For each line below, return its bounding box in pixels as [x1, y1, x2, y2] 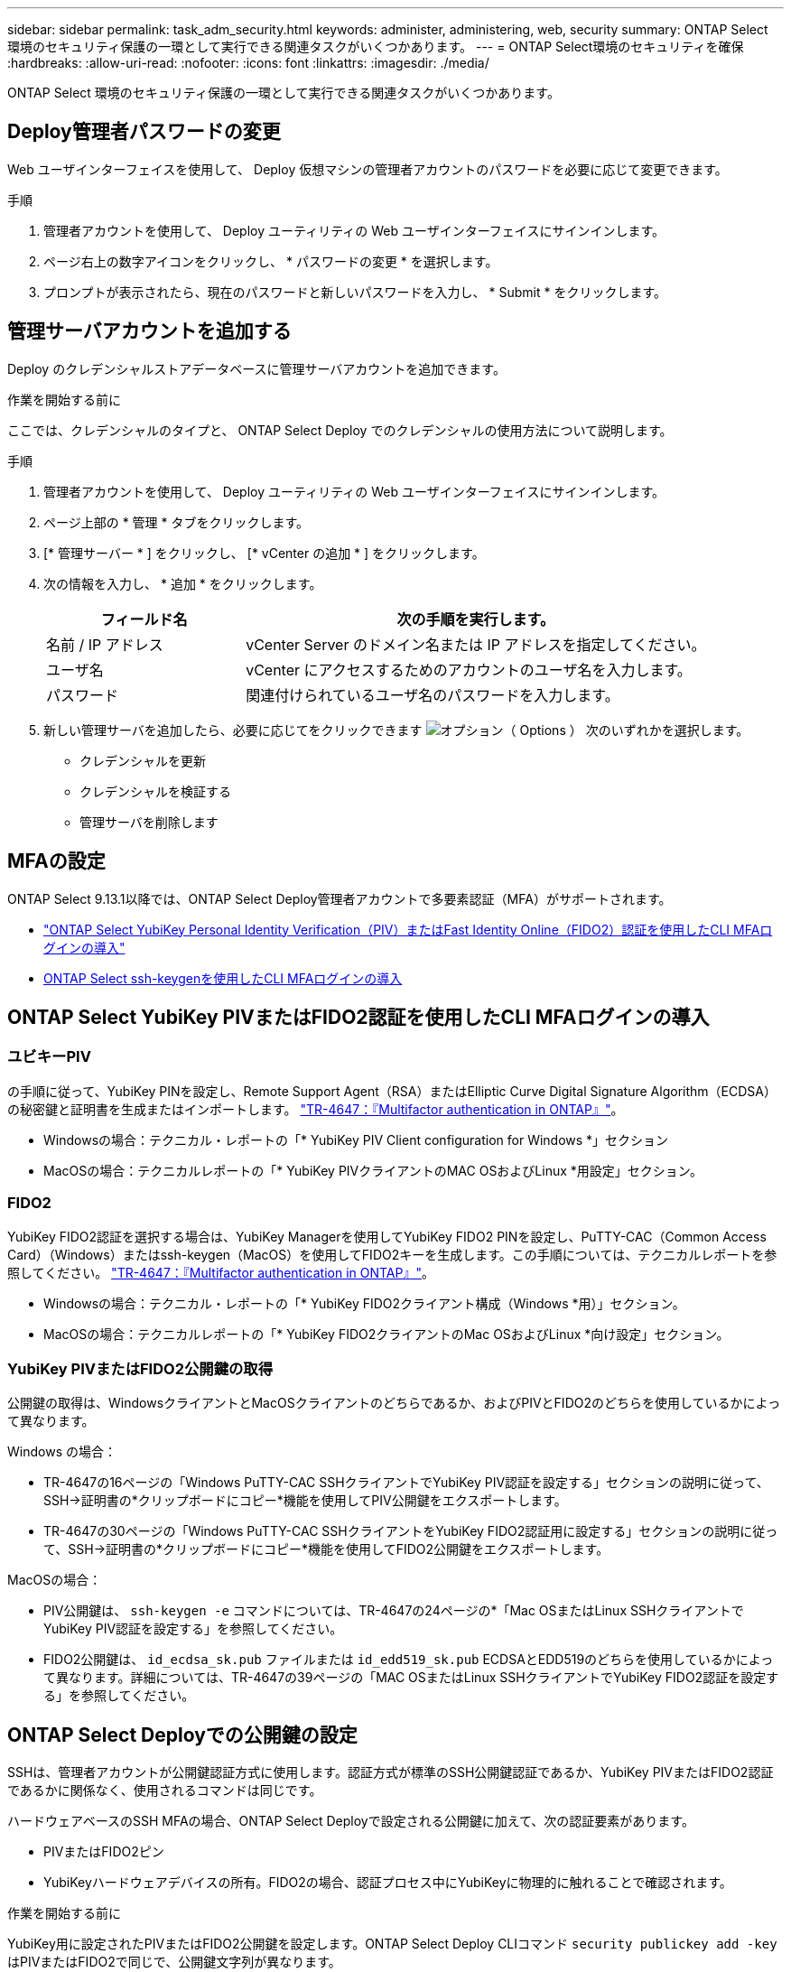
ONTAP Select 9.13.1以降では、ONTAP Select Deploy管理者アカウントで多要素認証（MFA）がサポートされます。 [7, 890, 672, 907]
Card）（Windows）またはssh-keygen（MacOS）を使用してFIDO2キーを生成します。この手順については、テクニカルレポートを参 [7, 1246, 777, 1262]
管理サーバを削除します [79, 814, 219, 830]
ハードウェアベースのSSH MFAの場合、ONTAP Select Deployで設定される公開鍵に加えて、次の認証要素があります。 [7, 1813, 694, 1829]
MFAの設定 [7, 850, 106, 873]
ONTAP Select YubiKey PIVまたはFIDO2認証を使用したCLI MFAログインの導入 [7, 1005, 710, 1028]
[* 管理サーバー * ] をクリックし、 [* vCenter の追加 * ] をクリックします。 [43, 544, 485, 561]
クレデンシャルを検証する [79, 783, 231, 799]
